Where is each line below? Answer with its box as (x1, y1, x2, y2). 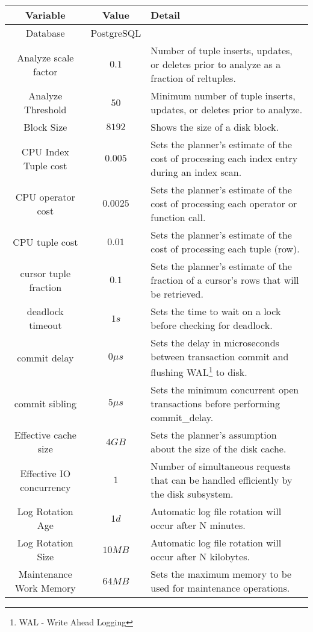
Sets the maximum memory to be (150, 567, 292, 581)
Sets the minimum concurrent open (150, 383, 299, 397)
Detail (150, 8, 181, 22)
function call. (150, 210, 206, 224)
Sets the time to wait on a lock (150, 304, 281, 318)
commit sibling (14, 396, 76, 411)
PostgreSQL (90, 26, 141, 40)
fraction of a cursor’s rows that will (150, 273, 299, 287)
